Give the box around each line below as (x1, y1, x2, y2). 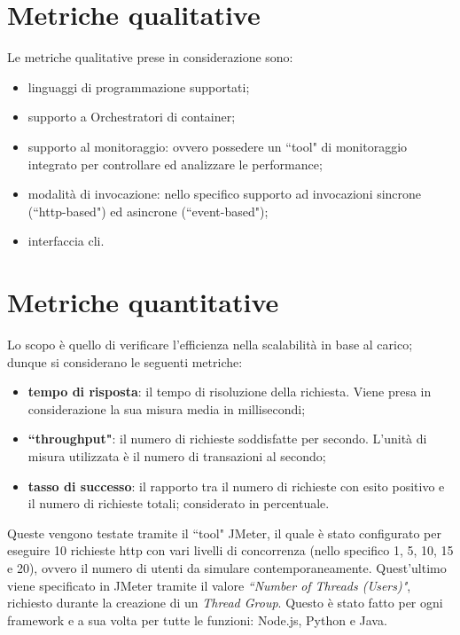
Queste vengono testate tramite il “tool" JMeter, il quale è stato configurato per (7, 523, 441, 542)
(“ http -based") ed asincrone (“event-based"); (27, 201, 269, 220)
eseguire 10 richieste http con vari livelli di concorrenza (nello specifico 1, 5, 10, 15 (7, 541, 454, 560)
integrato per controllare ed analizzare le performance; (27, 154, 323, 173)
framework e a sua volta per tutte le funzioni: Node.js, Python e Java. (7, 610, 387, 629)
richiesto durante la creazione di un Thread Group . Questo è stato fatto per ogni (7, 593, 443, 612)
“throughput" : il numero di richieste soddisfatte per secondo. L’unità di (27, 429, 427, 448)
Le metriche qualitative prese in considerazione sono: (7, 48, 293, 67)
